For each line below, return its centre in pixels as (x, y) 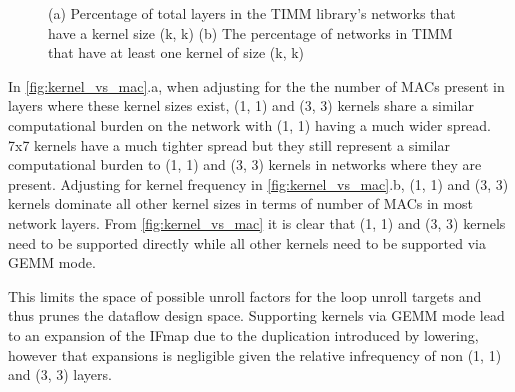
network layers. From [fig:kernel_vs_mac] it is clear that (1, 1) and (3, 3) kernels (257, 222)
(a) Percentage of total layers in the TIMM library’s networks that (252, 13)
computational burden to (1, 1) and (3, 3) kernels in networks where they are (245, 164)
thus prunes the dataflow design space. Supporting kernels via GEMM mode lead (256, 315)
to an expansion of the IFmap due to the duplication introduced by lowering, (243, 334)
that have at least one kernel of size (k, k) (176, 52)
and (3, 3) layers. (60, 374)
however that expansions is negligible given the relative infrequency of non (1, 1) (255, 354)
